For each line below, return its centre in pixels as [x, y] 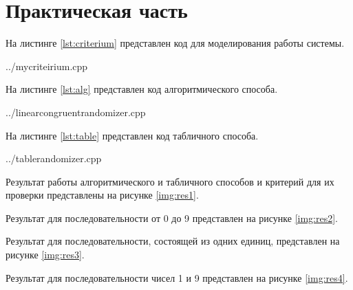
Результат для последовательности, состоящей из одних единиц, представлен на [173, 241]
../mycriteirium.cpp [47, 66]
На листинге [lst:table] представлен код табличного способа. [132, 135]
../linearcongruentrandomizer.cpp [76, 112]
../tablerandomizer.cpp [54, 158]
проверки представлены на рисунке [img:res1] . [102, 195]
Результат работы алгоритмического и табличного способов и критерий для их [170, 181]
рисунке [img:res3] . [45, 255]
